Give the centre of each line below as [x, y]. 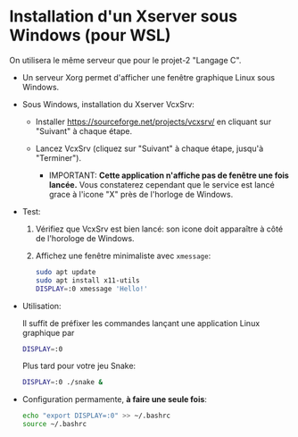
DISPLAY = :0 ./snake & [62, 382]
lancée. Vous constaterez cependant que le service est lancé [161, 184]
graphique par [48, 332]
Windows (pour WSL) [90, 35]
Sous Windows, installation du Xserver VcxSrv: [108, 104]
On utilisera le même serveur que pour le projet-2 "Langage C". [125, 60]
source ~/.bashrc [54, 424]
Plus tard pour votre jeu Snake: [79, 366]
